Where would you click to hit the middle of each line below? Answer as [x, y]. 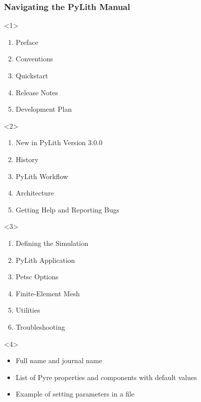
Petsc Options [37, 277]
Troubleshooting [40, 326]
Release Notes [37, 92]
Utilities [28, 310]
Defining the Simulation [52, 243]
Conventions [34, 59]
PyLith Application [45, 260]
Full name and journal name [59, 360]
